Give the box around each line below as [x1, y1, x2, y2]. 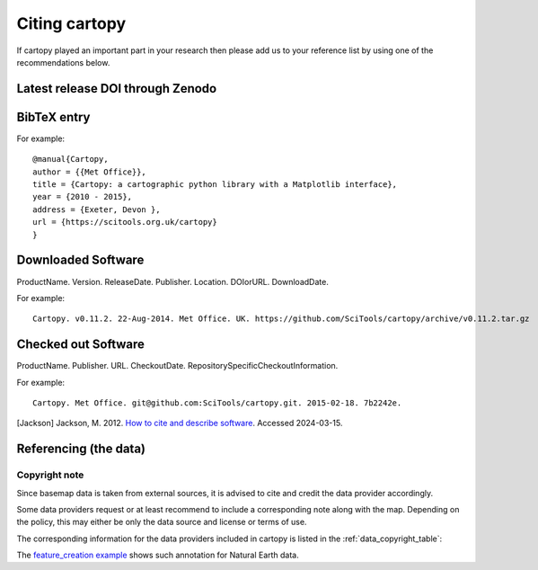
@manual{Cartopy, [32, 154, 109, 165]
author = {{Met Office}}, [32, 166, 147, 177]
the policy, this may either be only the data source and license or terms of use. [16, 517, 307, 528]
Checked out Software [16, 337, 146, 352]
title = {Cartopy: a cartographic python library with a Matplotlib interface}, [32, 180, 398, 190]
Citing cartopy [16, 13, 127, 33]
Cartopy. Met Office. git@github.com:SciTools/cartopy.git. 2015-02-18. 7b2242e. [32, 397, 402, 408]
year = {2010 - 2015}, [32, 191, 133, 202]
